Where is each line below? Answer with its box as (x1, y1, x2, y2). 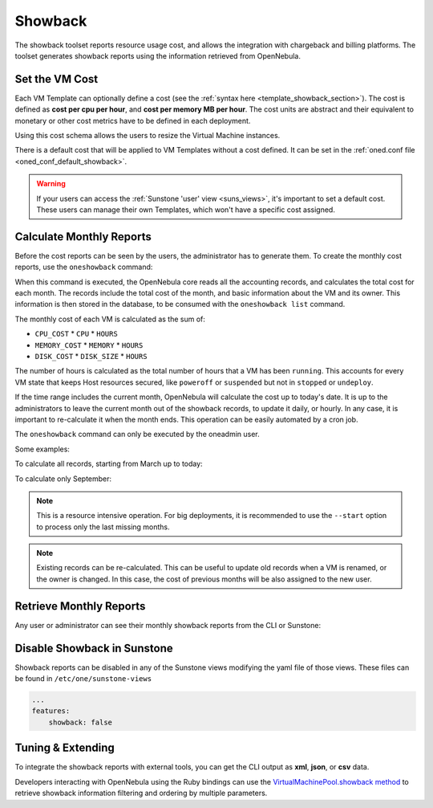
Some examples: (14, 444, 70, 454)
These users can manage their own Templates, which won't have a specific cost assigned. (36, 205, 336, 214)
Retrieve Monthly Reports (14, 599, 146, 613)
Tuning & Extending (14, 741, 115, 755)
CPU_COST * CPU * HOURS (34, 329, 118, 339)
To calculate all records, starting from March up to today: (14, 459, 204, 469)
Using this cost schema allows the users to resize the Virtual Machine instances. (14, 131, 281, 141)
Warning (36, 179, 66, 189)
